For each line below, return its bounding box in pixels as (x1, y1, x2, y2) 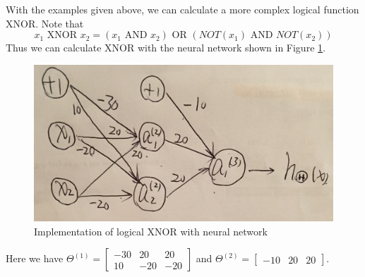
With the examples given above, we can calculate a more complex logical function (6, 2, 359, 16)
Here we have (6, 251, 64, 266)
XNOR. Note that (6, 16, 84, 30)
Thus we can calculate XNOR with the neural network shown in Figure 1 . (6, 40, 325, 55)
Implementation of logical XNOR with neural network (34, 223, 268, 238)
